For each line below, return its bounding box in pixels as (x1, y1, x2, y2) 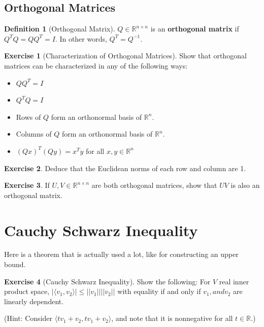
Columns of (16, 128, 52, 139)
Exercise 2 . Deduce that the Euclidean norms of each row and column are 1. (4, 162, 246, 173)
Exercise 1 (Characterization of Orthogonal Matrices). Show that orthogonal (4, 50, 247, 61)
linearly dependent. (4, 296, 64, 306)
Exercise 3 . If (4, 180, 50, 190)
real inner (219, 276, 249, 286)
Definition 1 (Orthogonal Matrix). (4, 23, 115, 34)
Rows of (16, 111, 41, 122)
